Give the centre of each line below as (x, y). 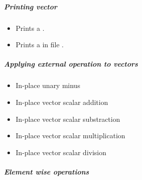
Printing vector (31, 6)
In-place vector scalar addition (62, 102)
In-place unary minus (48, 85)
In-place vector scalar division (61, 152)
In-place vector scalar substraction (68, 119)
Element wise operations (47, 171)
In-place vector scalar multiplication (71, 135)
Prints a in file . (40, 45)
